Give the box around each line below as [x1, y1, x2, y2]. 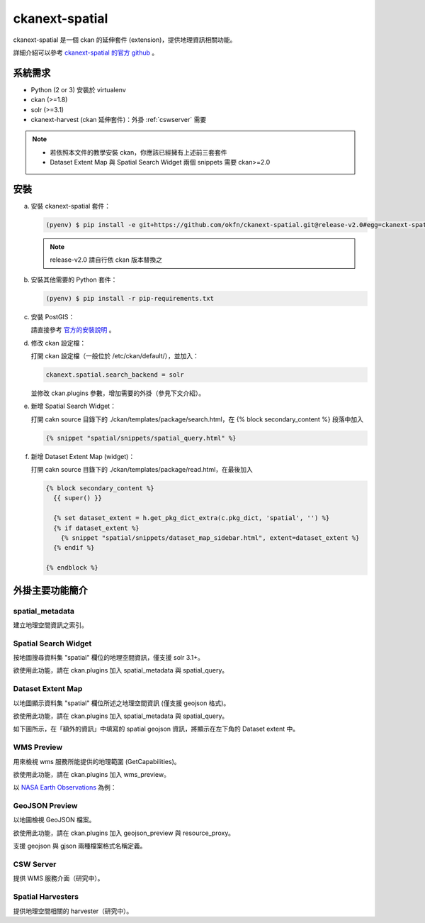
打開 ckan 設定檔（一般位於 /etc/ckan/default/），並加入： [30, 351, 200, 360]
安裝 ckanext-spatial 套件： [30, 202, 111, 211]
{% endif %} [53, 543, 95, 552]
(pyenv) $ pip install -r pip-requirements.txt [45, 294, 214, 302]
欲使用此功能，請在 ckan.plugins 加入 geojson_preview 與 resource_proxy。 [13, 829, 235, 837]
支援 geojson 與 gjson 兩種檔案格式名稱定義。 [13, 841, 147, 851]
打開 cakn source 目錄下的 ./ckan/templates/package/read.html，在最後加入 [30, 465, 253, 474]
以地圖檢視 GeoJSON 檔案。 [13, 816, 96, 824]
